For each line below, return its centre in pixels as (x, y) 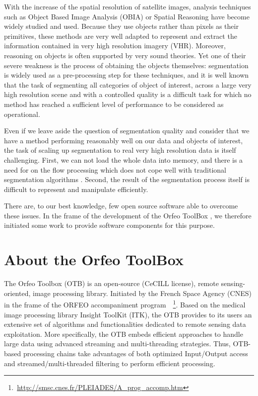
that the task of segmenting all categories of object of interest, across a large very (128, 84)
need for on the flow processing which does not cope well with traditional (115, 169)
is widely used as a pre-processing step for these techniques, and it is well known (127, 75)
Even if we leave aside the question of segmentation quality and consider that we (127, 131)
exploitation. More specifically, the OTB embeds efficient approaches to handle (124, 334)
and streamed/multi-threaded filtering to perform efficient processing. (110, 363)
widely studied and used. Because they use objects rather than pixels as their (121, 26)
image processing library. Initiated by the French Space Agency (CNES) (142, 293)
